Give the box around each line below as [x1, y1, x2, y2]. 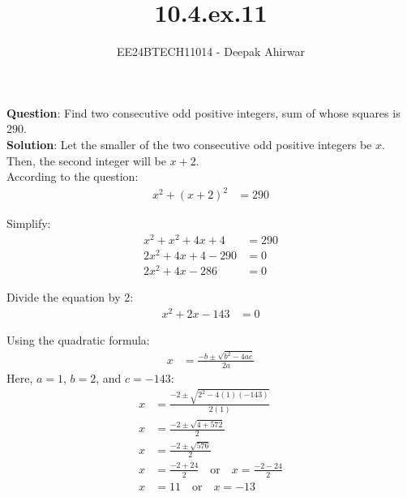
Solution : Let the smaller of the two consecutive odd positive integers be [6, 135, 372, 152]
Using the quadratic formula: [6, 331, 150, 348]
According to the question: [6, 168, 139, 185]
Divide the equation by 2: [6, 289, 134, 306]
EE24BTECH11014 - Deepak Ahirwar [116, 43, 306, 60]
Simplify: [6, 215, 51, 232]
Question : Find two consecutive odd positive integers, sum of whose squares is [6, 104, 401, 121]
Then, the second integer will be [6, 152, 166, 169]
